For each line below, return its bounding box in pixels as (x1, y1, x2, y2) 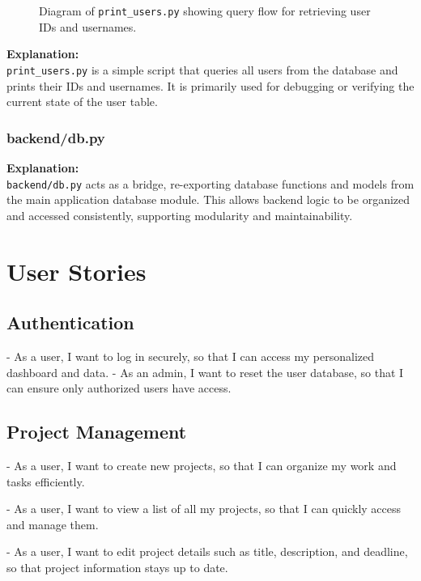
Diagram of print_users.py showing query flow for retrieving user (39, 2, 371, 19)
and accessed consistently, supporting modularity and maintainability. (6, 206, 353, 223)
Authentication (6, 310, 134, 335)
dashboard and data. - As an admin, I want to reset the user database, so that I (6, 363, 404, 380)
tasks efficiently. (6, 473, 85, 490)
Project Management (6, 419, 187, 444)
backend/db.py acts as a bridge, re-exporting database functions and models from (6, 175, 415, 192)
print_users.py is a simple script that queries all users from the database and (6, 61, 398, 78)
